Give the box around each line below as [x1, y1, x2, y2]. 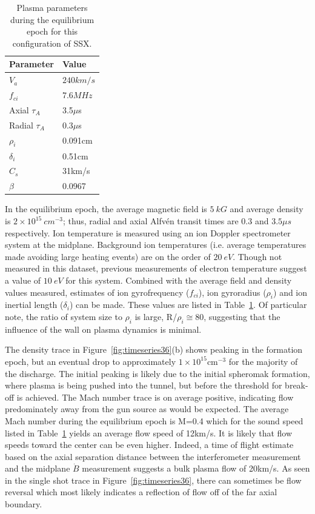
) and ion [273, 285, 308, 298]
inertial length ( [5, 298, 64, 311]
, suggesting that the [204, 310, 280, 322]
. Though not [233, 250, 282, 262]
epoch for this [26, 25, 78, 38]
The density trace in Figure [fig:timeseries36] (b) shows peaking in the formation [5, 343, 303, 356]
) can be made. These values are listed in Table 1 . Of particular [69, 298, 307, 311]
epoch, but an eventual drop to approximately [5, 355, 176, 367]
